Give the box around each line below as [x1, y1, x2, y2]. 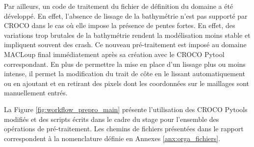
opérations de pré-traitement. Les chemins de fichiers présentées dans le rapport [4, 123, 244, 134]
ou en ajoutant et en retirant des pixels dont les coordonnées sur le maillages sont [4, 78, 249, 88]
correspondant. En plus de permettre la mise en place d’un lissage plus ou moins [4, 59, 246, 69]
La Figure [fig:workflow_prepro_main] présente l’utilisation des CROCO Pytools [4, 104, 248, 114]
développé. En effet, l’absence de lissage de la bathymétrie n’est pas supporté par [4, 10, 248, 21]
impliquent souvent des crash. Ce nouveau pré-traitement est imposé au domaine [4, 39, 247, 50]
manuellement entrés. [4, 88, 68, 98]
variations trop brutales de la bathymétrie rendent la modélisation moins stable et [4, 29, 251, 40]
